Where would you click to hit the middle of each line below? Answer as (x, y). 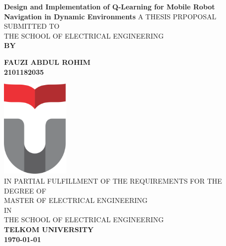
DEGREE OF (25, 190)
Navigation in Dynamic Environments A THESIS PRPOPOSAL (110, 16)
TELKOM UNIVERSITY (49, 229)
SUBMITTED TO (32, 26)
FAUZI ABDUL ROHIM (47, 62)
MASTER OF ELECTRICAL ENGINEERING (76, 200)
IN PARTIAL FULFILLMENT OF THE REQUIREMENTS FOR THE (113, 180)
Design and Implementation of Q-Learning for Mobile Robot (110, 6)
